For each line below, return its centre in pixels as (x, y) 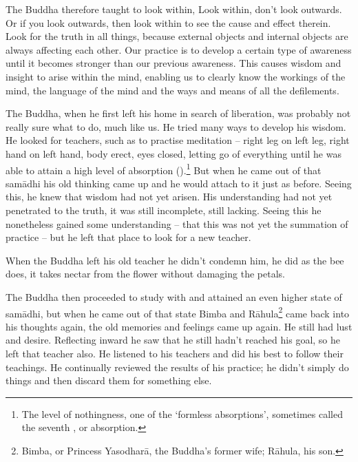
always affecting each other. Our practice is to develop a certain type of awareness (179, 49)
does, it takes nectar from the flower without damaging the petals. (145, 274)
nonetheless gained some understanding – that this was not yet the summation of (177, 223)
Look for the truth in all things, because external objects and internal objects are (177, 36)
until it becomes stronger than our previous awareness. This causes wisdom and (173, 63)
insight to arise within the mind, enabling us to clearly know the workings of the (176, 76)
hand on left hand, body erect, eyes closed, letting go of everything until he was (173, 153)
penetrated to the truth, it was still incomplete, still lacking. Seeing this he (164, 210)
